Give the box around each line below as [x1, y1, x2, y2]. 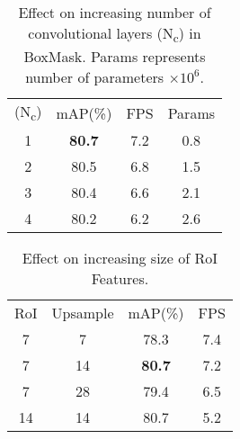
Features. [91, 268, 149, 290]
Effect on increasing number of [18, 2, 211, 22]
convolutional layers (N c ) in [28, 22, 201, 47]
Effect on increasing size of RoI [22, 247, 218, 269]
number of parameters [25, 67, 164, 88]
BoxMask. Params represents [23, 46, 206, 67]
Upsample [51, 302, 114, 324]
